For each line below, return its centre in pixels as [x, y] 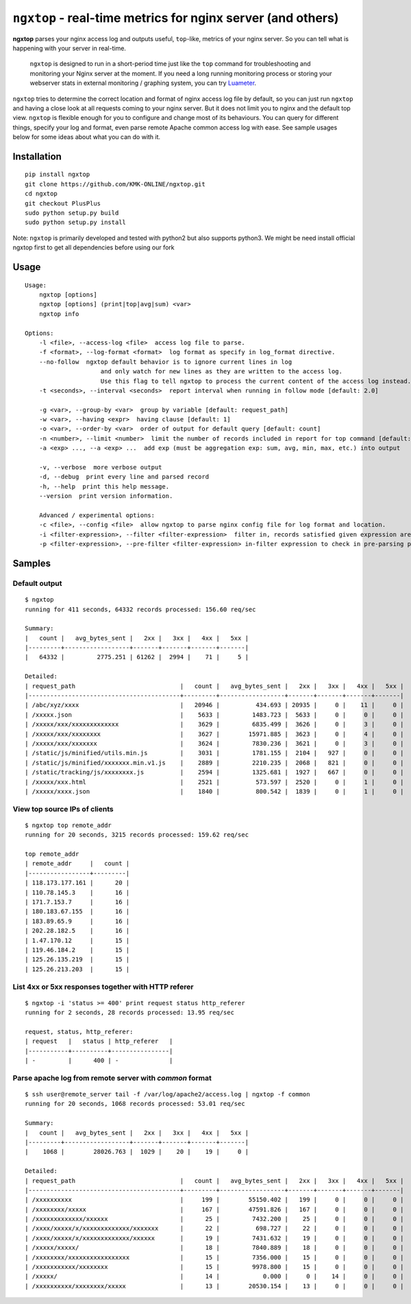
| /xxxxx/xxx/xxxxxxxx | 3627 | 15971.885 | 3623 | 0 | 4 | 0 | [214, 734]
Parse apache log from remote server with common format [112, 1078]
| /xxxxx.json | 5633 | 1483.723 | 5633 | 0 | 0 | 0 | [214, 715]
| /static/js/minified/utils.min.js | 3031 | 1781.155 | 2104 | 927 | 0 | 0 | [214, 753]
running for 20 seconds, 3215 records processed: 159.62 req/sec [137, 835]
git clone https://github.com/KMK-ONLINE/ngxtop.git [115, 184]
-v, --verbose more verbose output [100, 467]
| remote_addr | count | [77, 864]
